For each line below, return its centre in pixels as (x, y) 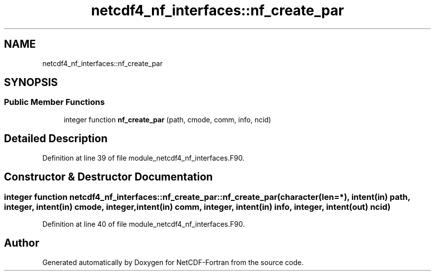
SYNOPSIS (31, 83)
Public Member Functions (54, 102)
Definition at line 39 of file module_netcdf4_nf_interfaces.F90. (144, 158)
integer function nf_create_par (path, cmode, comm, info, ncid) (167, 119)
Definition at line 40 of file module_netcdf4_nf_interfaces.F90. (144, 224)
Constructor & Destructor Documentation (109, 177)
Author (22, 243)
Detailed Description (56, 139)
